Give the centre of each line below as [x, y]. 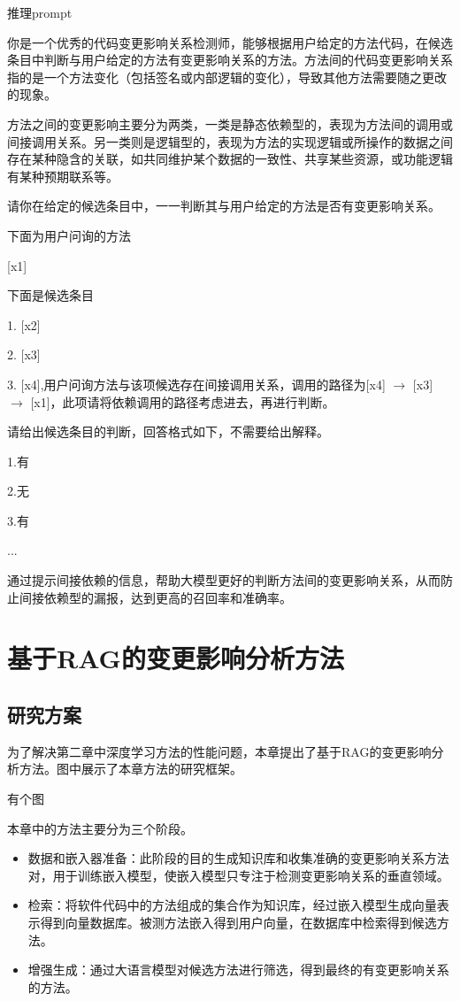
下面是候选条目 [50, 295]
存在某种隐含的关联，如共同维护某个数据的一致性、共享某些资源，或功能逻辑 [230, 159]
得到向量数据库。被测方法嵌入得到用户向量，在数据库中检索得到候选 [238, 922]
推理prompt [40, 12]
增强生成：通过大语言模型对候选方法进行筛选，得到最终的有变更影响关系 [238, 970]
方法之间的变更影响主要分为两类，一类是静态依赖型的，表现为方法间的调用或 [230, 123]
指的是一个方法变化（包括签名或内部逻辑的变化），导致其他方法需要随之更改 [227, 77]
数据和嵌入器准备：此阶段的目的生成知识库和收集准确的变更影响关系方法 [238, 858]
